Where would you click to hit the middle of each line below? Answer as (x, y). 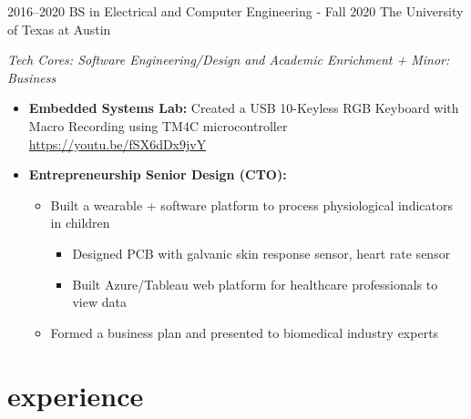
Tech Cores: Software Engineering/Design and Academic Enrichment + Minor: (229, 60)
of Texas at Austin (59, 29)
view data (99, 302)
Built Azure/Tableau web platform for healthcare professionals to (255, 284)
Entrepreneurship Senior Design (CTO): (158, 174)
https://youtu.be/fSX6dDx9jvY (118, 143)
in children (80, 223)
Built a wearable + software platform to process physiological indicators (251, 204)
